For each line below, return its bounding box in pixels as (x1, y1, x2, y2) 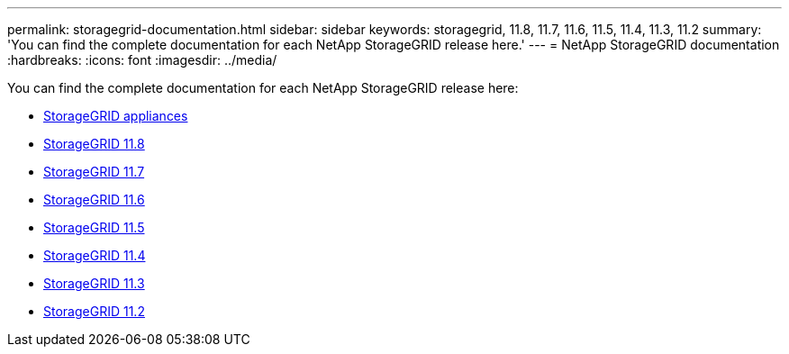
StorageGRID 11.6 (43, 192, 145, 207)
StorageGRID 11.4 (43, 248, 146, 263)
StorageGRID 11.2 (43, 304, 145, 319)
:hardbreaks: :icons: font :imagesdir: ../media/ (7, 52, 277, 68)
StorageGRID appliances (43, 108, 188, 123)
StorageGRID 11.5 (43, 220, 145, 235)
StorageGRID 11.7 (43, 164, 145, 179)
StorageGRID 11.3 (43, 276, 145, 291)
